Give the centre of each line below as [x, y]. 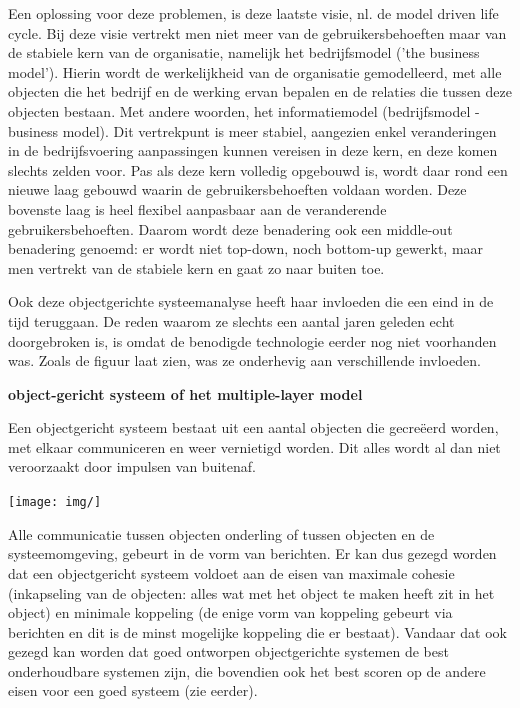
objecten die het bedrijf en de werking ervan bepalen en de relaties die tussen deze [260, 91]
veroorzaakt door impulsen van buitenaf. [132, 466]
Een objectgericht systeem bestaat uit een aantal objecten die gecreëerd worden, [253, 427]
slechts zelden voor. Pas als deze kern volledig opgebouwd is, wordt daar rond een [258, 169]
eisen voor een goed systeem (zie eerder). [133, 690]
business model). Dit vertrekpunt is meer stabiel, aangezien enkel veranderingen [252, 130]
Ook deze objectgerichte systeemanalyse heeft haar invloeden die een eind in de [251, 301]
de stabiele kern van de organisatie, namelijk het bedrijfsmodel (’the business [244, 52]
